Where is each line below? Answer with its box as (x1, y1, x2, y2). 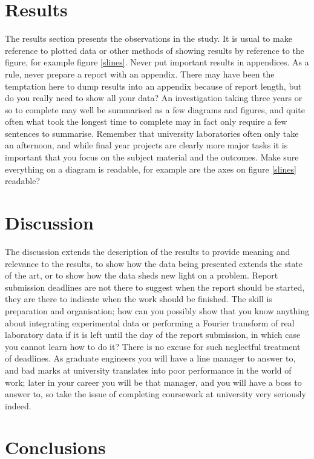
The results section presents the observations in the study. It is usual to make (5, 32, 292, 45)
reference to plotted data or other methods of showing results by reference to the (5, 44, 304, 56)
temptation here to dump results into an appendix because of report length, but (5, 79, 302, 92)
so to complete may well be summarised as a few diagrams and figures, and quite (5, 103, 305, 116)
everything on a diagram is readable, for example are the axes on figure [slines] (5, 162, 296, 175)
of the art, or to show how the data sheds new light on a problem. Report (5, 269, 278, 282)
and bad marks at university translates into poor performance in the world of (5, 363, 292, 376)
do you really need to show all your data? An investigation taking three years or (5, 91, 303, 104)
